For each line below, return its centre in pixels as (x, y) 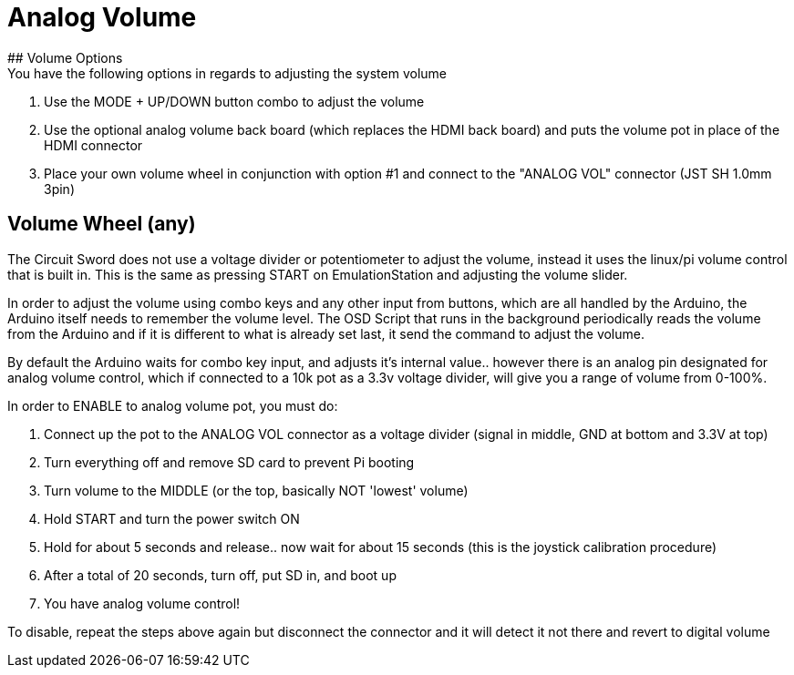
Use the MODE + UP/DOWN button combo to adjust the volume (234, 101)
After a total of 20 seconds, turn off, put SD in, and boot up (220, 575)
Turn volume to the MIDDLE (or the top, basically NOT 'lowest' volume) (256, 490)
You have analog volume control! (142, 603)
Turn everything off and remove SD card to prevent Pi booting (229, 462)
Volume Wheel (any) (102, 224)
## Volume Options (65, 57)
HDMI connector (93, 145)
